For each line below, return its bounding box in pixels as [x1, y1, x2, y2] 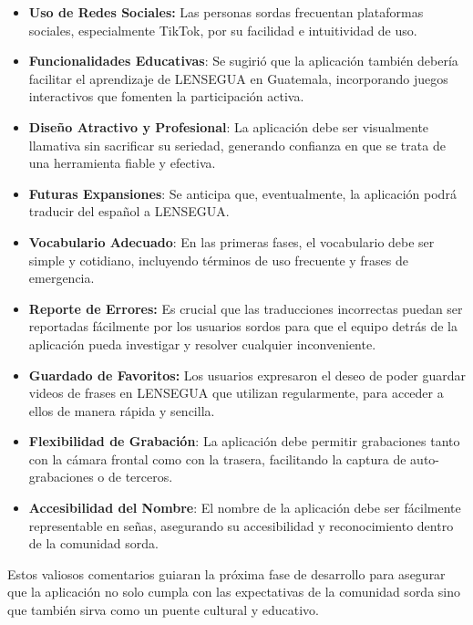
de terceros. [108, 467, 173, 486]
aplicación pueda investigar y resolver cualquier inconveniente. [28, 334, 376, 353]
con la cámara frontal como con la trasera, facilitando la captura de [28, 449, 406, 468]
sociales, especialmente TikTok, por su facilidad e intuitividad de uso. [28, 20, 417, 39]
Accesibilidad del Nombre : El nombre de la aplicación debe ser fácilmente [28, 498, 461, 517]
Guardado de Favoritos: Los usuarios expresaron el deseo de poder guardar [28, 365, 467, 384]
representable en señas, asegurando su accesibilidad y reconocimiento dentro [28, 516, 454, 535]
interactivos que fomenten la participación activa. [28, 87, 304, 106]
